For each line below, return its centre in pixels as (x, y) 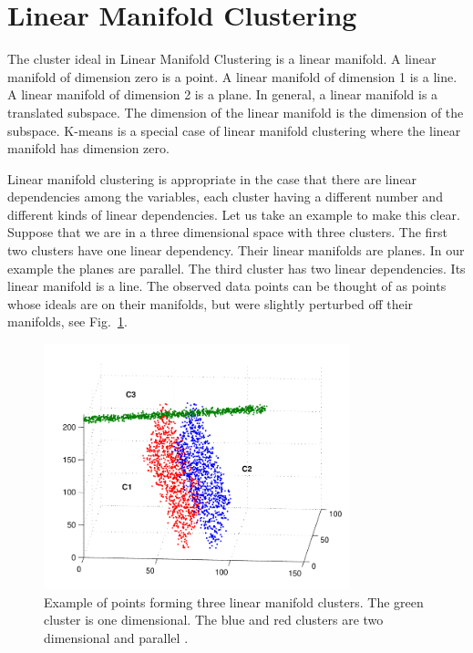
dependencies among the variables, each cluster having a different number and (225, 197)
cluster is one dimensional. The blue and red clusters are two (214, 620)
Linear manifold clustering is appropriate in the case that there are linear (212, 178)
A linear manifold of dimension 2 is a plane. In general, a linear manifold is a (223, 94)
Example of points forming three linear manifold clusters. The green (234, 601)
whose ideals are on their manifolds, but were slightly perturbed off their (211, 303)
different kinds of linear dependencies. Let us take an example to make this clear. (234, 214)
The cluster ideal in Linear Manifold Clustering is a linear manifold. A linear (222, 59)
